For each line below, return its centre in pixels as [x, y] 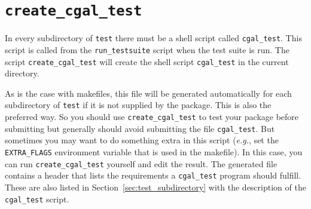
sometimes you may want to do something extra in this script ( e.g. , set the [142, 140]
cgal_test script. [37, 199]
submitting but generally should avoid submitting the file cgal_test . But [140, 128]
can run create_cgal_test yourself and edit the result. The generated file [141, 163]
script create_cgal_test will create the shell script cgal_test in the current [147, 61]
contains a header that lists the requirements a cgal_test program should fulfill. [153, 175]
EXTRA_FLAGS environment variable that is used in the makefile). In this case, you [154, 151]
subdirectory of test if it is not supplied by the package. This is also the [138, 105]
